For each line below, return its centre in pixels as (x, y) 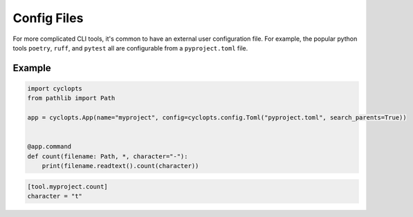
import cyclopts (55, 88)
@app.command (49, 147)
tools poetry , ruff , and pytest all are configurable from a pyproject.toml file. (130, 48)
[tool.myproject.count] (68, 186)
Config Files (48, 18)
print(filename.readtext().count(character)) (120, 166)
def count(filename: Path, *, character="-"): (108, 156)
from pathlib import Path (71, 98)
